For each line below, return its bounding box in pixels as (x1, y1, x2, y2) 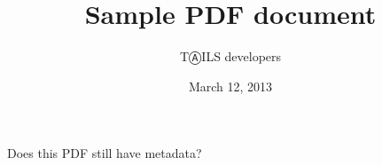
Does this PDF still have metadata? (7, 144, 202, 162)
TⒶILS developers (179, 47, 282, 66)
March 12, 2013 (188, 76, 273, 95)
